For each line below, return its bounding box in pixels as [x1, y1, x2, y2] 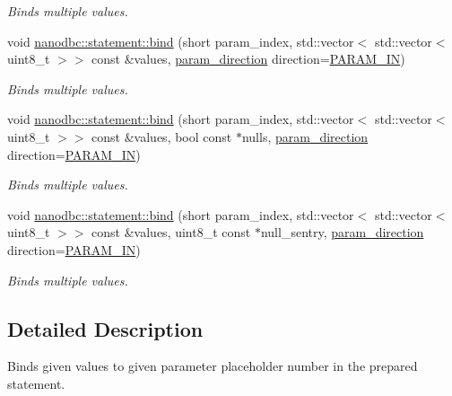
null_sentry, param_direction [260, 223, 424, 242]
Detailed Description [7, 314, 204, 342]
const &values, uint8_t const [91, 223, 251, 242]
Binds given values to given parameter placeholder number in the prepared [7, 356, 418, 375]
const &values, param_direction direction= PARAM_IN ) [91, 49, 405, 68]
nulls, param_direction [241, 127, 369, 145]
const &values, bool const [91, 127, 232, 145]
